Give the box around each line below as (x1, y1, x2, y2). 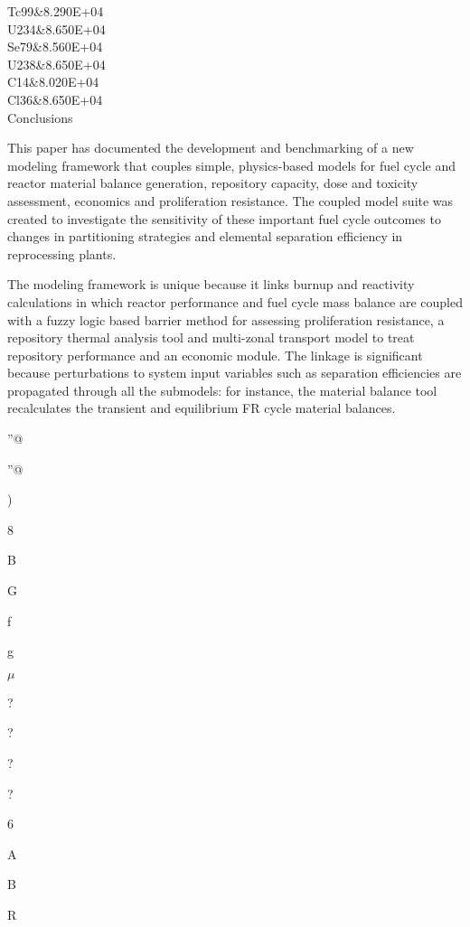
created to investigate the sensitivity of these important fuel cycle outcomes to (7, 209, 441, 228)
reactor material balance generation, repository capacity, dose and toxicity (7, 173, 418, 192)
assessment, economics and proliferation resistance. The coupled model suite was (7, 191, 454, 210)
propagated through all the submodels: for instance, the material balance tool (7, 380, 437, 399)
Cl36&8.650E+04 (7, 89, 103, 108)
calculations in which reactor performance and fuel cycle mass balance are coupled (7, 292, 464, 311)
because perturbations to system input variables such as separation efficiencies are (7, 363, 462, 382)
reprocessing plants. (7, 244, 117, 263)
